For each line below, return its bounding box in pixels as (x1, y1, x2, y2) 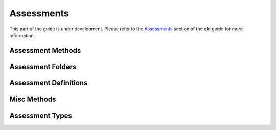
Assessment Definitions (9, 78, 88, 87)
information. (9, 32, 35, 38)
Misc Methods (9, 95, 56, 103)
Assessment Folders (9, 62, 77, 71)
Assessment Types (9, 111, 73, 120)
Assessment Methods (9, 46, 81, 55)
